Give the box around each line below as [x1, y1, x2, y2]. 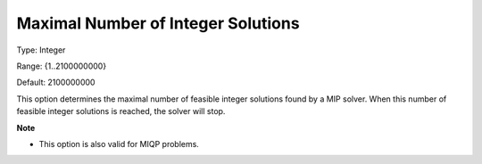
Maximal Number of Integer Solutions [16, 13, 300, 33]
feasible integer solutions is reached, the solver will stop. [16, 106, 226, 117]
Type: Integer [16, 45, 66, 55]
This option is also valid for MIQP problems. [38, 138, 200, 149]
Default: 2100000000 [16, 77, 96, 88]
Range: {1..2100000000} [16, 61, 107, 71]
